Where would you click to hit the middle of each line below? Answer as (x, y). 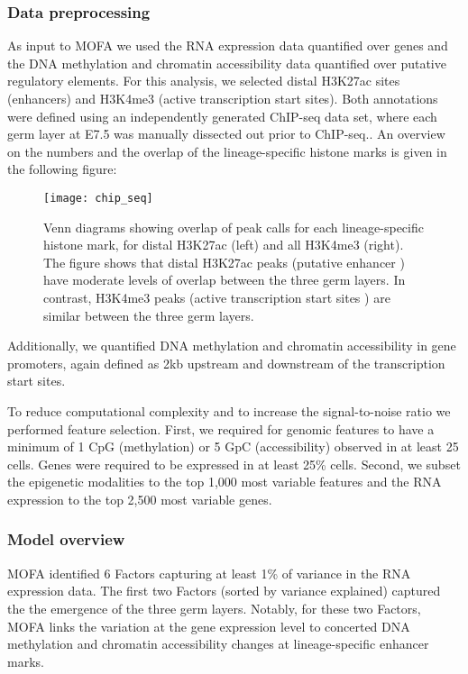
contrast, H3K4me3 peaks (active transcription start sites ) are (217, 297)
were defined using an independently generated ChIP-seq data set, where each (222, 116)
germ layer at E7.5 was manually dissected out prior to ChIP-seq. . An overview (226, 134)
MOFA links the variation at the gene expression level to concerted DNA (209, 626)
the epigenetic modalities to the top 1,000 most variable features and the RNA (225, 482)
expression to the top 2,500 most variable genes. (140, 499)
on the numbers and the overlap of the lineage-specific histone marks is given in (227, 151)
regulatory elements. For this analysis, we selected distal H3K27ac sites (204, 81)
